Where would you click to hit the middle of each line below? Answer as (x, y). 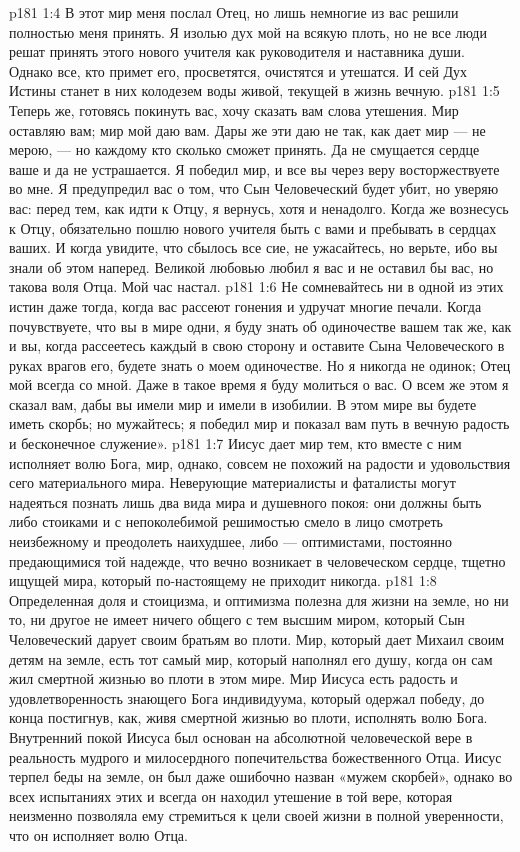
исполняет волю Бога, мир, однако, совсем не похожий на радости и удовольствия (260, 462)
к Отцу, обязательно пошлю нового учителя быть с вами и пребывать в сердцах (253, 227)
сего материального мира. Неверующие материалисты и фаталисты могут (232, 482)
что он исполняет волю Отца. (98, 834)
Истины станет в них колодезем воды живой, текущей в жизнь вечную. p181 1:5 (254, 90)
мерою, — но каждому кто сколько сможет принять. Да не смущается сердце (244, 149)
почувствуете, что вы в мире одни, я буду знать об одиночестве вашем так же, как (260, 325)
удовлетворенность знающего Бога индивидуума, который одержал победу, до (247, 697)
